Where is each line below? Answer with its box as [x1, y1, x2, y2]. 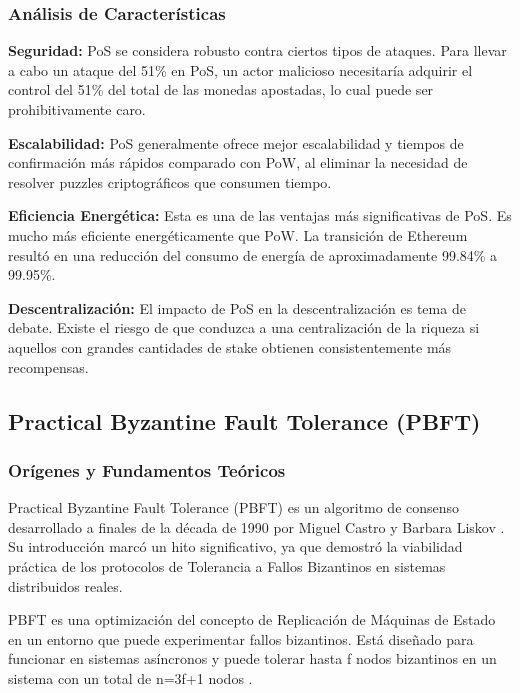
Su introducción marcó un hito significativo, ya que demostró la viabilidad [8, 536, 463, 557]
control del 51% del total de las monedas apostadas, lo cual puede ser [8, 79, 434, 100]
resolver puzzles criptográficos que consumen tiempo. [8, 171, 332, 192]
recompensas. [8, 356, 89, 377]
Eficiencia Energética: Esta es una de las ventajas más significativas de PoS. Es [8, 205, 512, 226]
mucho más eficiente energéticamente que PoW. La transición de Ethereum [8, 224, 468, 245]
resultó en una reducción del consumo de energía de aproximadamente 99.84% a [8, 244, 498, 265]
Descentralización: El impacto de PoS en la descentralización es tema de [8, 297, 466, 318]
